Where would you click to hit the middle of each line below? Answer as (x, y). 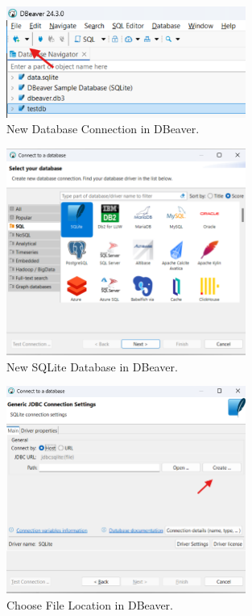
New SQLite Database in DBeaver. (92, 366)
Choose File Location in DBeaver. (90, 604)
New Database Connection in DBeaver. (103, 129)
